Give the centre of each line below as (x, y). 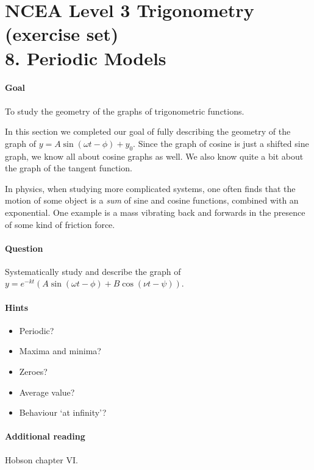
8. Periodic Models (86, 58)
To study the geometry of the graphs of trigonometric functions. (125, 111)
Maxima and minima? (60, 351)
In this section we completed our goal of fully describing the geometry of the (148, 131)
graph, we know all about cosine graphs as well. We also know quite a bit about (154, 156)
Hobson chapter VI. (41, 459)
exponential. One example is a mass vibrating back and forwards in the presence (155, 212)
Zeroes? (33, 372)
